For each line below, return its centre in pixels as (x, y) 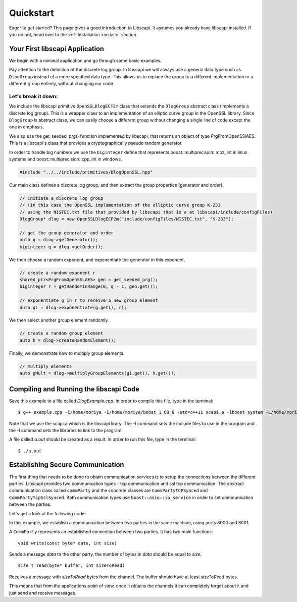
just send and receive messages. (43, 593)
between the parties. (30, 504)
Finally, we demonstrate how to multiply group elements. (67, 353)
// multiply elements (46, 366)
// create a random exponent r (58, 273)
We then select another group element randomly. (59, 320)
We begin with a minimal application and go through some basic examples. (85, 60)
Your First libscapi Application (57, 49)
